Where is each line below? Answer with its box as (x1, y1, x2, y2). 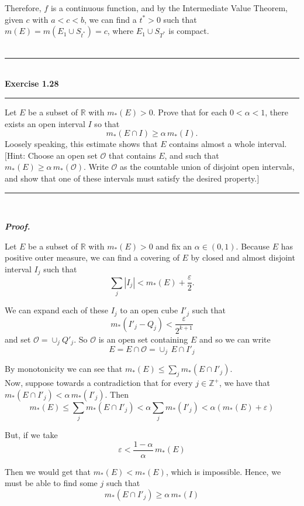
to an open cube (120, 304, 178, 316)
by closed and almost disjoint (191, 251, 295, 264)
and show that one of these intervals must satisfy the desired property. (5, 172, 257, 184)
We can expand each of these (5, 304, 109, 316)
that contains (108, 149, 156, 161)
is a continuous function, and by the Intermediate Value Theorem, (50, 2, 288, 13)
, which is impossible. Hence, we (165, 465, 281, 477)
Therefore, (5, 2, 42, 13)
